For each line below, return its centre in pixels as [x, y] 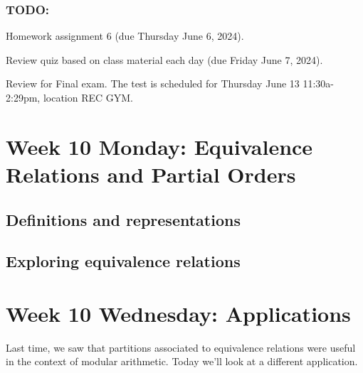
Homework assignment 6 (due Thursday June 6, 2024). [125, 36]
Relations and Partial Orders [151, 174]
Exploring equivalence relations [123, 261]
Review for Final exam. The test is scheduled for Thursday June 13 [153, 83]
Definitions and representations [123, 219]
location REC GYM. [88, 97]
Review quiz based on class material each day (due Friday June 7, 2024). [164, 59]
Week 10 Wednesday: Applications [178, 313]
